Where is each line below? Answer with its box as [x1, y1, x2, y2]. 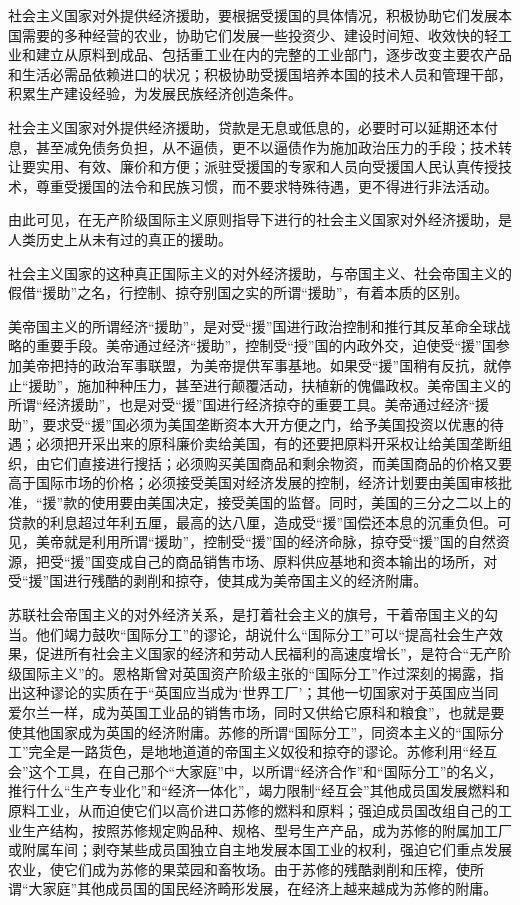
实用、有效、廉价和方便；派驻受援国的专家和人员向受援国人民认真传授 [35, 156, 498, 177]
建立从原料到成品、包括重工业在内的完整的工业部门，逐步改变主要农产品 [35, 44, 512, 65]
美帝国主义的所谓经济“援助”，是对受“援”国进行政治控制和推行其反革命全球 [8, 315, 497, 336]
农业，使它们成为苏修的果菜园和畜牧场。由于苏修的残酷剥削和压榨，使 [8, 858, 470, 879]
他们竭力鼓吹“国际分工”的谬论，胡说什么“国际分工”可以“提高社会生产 [35, 623, 490, 644]
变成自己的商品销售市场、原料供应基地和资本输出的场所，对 [105, 550, 498, 571]
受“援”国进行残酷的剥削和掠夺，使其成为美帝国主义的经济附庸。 [8, 570, 428, 591]
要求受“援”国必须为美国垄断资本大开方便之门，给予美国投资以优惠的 [42, 413, 490, 434]
